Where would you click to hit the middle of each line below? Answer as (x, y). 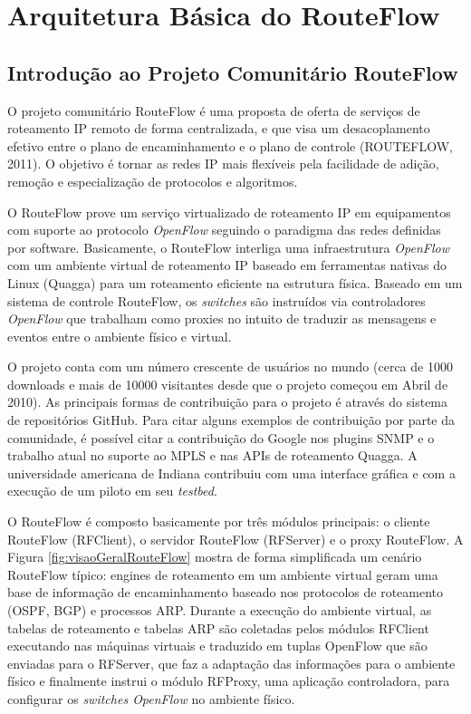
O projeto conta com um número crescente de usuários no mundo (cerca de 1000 (230, 367)
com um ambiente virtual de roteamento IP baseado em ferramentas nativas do (227, 265)
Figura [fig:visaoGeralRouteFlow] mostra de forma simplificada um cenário (215, 557)
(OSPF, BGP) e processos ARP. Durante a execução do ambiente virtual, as (220, 610)
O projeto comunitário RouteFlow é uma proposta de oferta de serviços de (214, 110)
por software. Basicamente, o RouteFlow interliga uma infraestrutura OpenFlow (228, 247)
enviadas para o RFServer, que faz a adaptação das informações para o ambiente (231, 663)
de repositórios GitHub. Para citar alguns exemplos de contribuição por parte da (231, 420)
